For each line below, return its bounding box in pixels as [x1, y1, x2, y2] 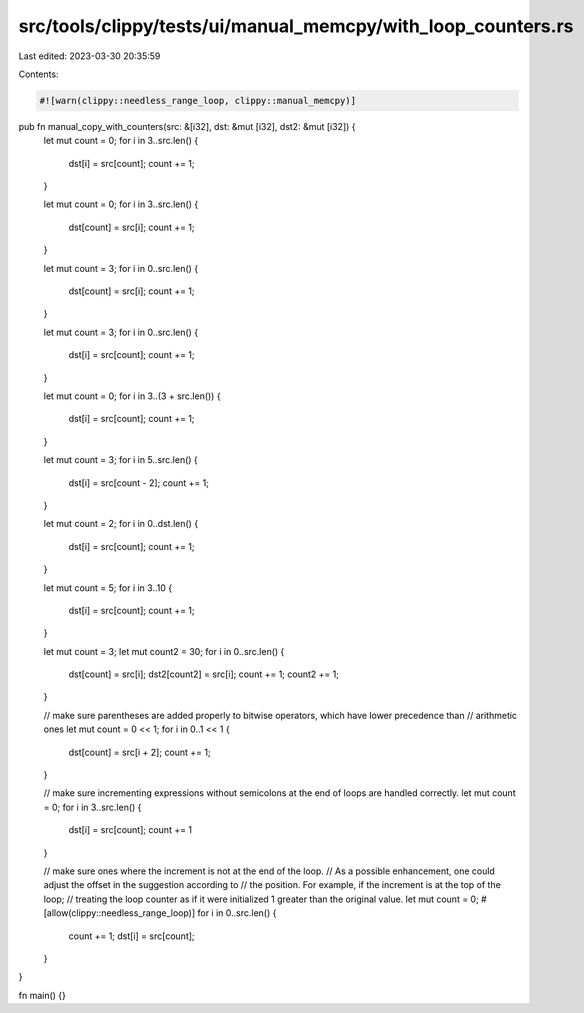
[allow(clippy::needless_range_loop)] [43, 907, 196, 919]
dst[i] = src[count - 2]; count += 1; [68, 476, 210, 489]
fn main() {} [18, 989, 67, 1001]
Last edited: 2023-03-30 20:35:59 [18, 50, 161, 62]
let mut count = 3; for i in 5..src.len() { [43, 454, 199, 466]
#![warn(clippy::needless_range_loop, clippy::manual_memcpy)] [39, 95, 357, 106]
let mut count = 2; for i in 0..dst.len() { [43, 518, 199, 530]
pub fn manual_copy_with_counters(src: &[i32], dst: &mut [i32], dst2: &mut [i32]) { [18, 120, 356, 132]
